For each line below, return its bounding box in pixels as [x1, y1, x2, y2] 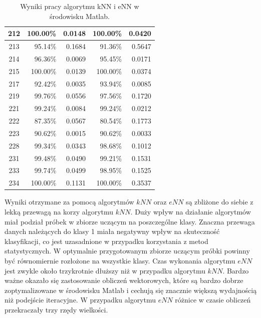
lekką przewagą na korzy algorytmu [5, 206, 114, 216]
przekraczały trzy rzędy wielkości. [5, 304, 108, 314]
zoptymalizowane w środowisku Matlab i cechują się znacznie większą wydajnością [5, 284, 257, 295]
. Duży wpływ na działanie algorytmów [130, 206, 251, 216]
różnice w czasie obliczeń [175, 294, 251, 305]
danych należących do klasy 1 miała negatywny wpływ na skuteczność [5, 226, 220, 236]
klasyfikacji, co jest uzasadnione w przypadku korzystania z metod [5, 235, 208, 246]
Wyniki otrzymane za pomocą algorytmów [5, 196, 134, 207]
